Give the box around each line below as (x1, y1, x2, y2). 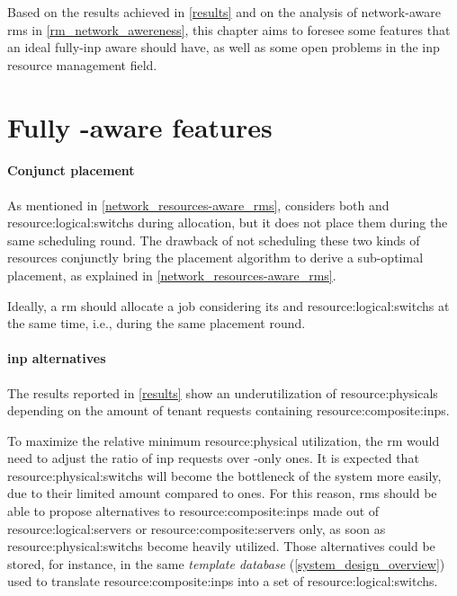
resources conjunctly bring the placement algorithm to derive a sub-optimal (7, 248, 424, 267)
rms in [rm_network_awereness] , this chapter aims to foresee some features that (7, 20, 451, 39)
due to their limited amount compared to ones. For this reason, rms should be (7, 484, 437, 503)
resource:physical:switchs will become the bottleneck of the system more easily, (7, 466, 442, 485)
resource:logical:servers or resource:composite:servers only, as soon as (7, 519, 386, 538)
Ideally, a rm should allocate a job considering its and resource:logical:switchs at (7, 296, 450, 315)
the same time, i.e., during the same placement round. (7, 314, 306, 333)
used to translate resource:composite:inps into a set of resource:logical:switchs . (7, 572, 438, 591)
